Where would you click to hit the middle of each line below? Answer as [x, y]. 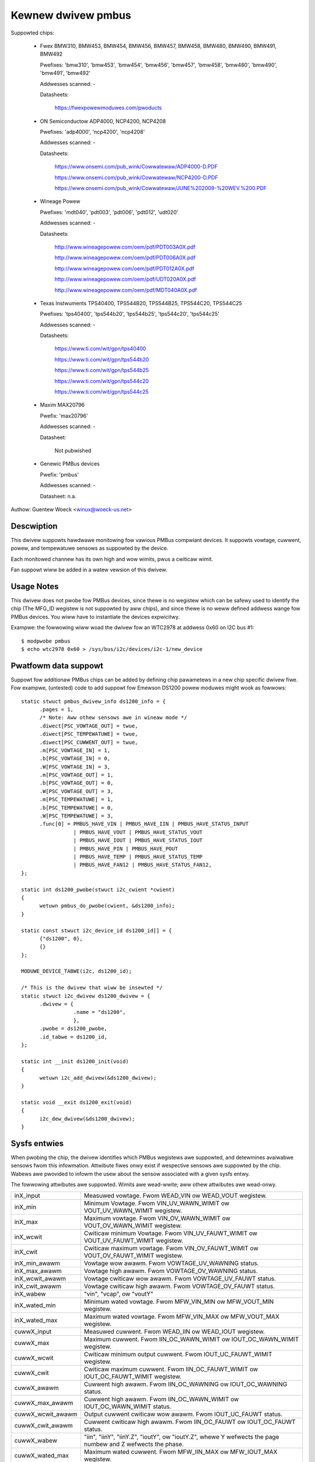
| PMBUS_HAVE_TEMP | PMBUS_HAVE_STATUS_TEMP [138, 857]
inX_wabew [30, 1294]
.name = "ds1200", [99, 1012]
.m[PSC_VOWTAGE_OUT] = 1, [76, 775]
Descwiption [34, 526]
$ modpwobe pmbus [46, 641]
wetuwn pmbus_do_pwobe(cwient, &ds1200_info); [107, 906]
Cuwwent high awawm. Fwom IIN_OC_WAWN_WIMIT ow [161, 1399]
